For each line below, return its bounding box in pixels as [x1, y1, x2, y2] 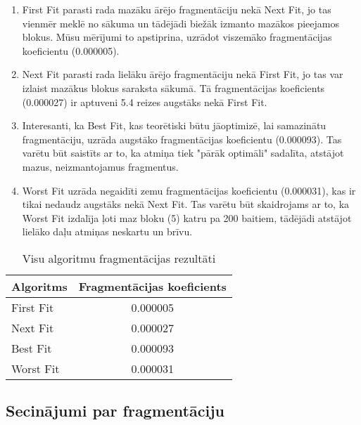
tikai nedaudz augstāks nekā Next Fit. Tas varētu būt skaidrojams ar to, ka [22, 197, 350, 211]
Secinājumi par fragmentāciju [6, 400, 224, 421]
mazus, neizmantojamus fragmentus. [22, 159, 179, 174]
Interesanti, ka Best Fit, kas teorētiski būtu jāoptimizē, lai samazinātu [22, 118, 327, 133]
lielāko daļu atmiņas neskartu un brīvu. [22, 224, 193, 239]
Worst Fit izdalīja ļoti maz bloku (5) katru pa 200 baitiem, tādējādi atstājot [22, 210, 352, 225]
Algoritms [11, 277, 68, 294]
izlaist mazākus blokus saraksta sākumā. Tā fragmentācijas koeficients [22, 80, 325, 95]
